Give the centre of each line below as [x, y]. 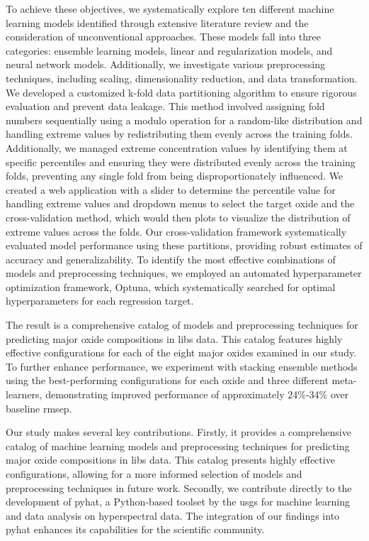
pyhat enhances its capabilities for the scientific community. [135, 529]
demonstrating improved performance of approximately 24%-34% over [197, 394]
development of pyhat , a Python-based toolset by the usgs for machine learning [178, 502]
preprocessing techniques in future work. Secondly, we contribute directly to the [179, 487]
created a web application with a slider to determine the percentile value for [171, 189]
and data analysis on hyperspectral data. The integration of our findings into [173, 515]
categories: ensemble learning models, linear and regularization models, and [169, 50]
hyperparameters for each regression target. [100, 301]
